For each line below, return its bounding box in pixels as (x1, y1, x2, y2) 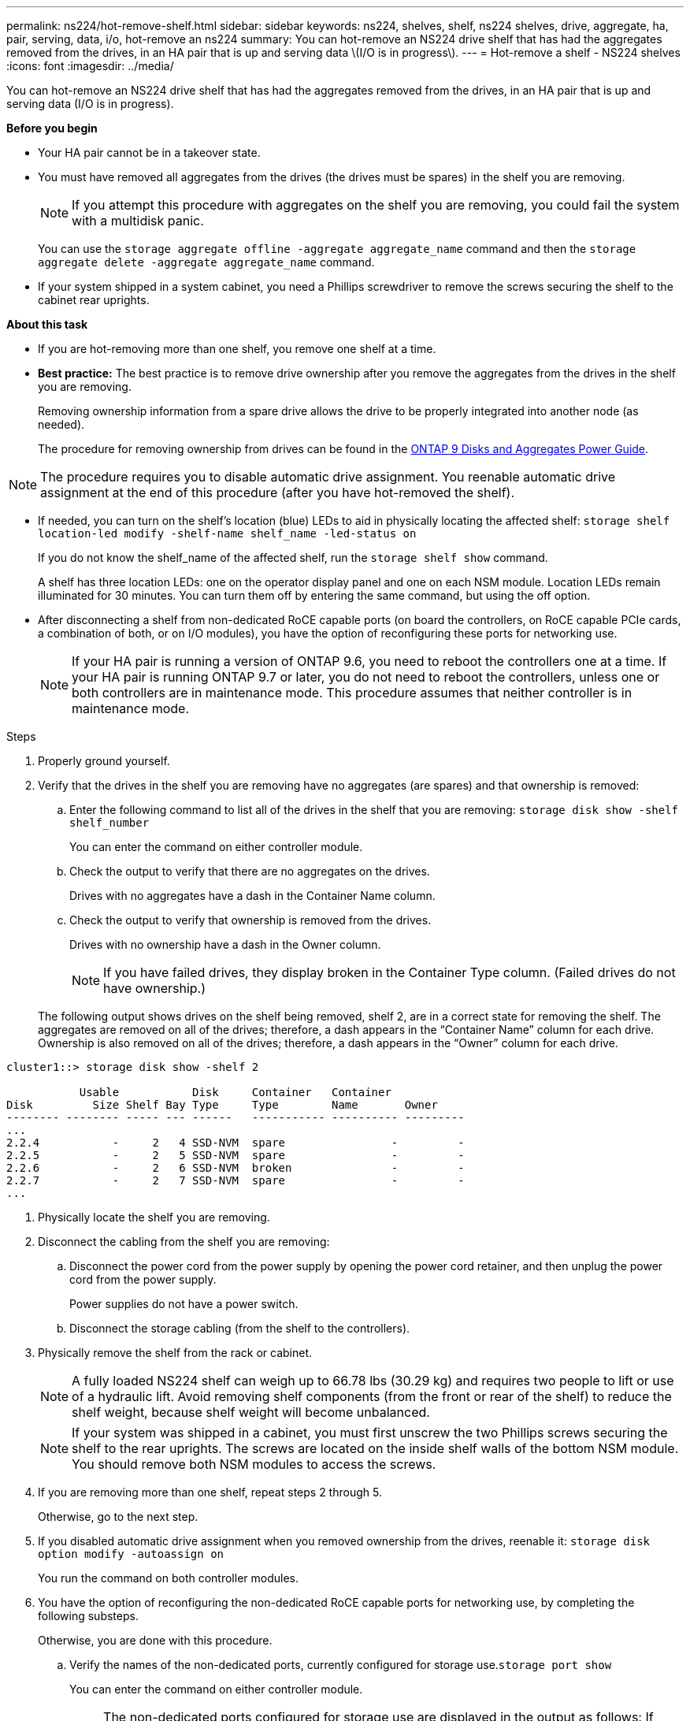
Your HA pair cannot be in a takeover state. (38, 146, 261, 159)
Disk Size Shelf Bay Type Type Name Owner (6, 1098, 438, 1111)
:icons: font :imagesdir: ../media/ (6, 59, 174, 72)
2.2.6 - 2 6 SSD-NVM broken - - (6, 1162, 465, 1174)
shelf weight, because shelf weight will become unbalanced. (72, 1404, 430, 1420)
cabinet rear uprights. (38, 293, 150, 307)
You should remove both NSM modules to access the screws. (72, 1456, 436, 1472)
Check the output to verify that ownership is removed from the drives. (69, 913, 432, 927)
